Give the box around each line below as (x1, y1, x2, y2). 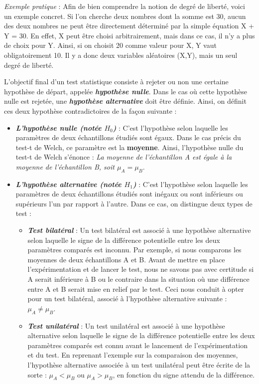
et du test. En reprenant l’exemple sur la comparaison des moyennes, (27, 350, 238, 360)
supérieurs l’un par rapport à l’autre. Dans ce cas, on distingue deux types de (15, 198, 253, 208)
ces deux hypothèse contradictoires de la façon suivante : (4, 105, 177, 116)
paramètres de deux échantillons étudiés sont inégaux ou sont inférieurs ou (15, 189, 243, 199)
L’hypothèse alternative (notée (15, 179, 122, 189)
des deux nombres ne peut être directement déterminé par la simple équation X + (4, 20, 255, 31)
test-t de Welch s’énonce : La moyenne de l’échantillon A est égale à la (15, 152, 232, 162)
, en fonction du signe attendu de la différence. (113, 369, 255, 380)
